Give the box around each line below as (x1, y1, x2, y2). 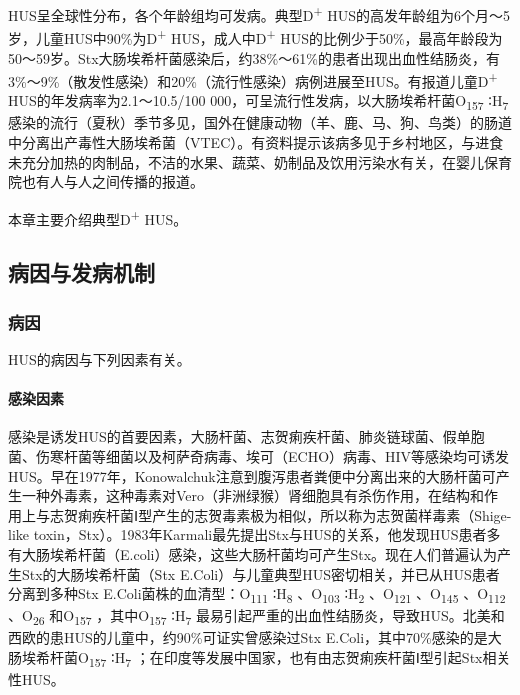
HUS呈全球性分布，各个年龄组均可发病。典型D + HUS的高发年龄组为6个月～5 (8, 2, 511, 25)
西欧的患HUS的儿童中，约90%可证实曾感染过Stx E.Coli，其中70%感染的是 (8, 627, 488, 648)
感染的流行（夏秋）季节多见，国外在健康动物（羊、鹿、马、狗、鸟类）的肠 (8, 112, 498, 133)
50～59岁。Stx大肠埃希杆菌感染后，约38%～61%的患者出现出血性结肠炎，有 (8, 47, 500, 68)
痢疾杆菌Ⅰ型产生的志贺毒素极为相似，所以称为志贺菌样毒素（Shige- (77, 504, 512, 525)
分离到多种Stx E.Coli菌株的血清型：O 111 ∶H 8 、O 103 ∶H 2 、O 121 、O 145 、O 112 (8, 583, 506, 607)
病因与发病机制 (8, 257, 155, 288)
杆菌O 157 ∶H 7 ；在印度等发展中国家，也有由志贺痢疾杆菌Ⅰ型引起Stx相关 (49, 647, 511, 670)
